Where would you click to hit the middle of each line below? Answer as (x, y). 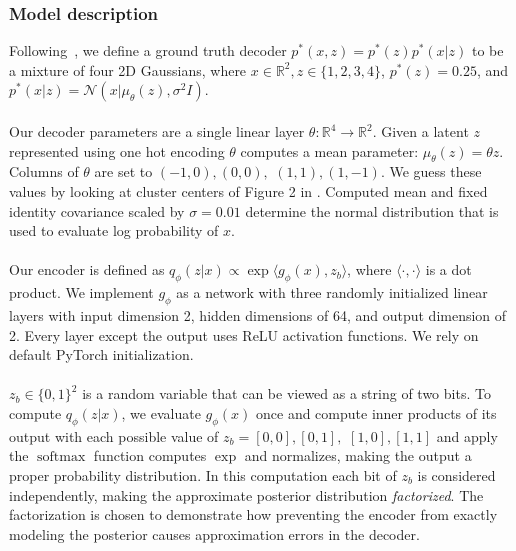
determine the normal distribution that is (372, 210)
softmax (61, 457)
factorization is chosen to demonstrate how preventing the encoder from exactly (253, 514)
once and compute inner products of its (376, 412)
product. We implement (81, 292)
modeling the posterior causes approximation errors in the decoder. (214, 533)
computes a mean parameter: (329, 150)
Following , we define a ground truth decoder (148, 50)
